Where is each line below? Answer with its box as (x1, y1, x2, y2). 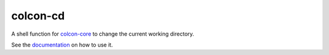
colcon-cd (11, 9, 65, 22)
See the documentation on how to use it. (11, 41, 113, 48)
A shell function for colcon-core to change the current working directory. (11, 30, 194, 37)
